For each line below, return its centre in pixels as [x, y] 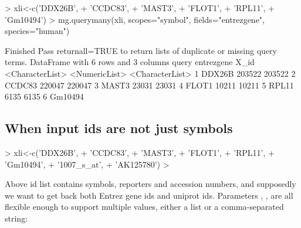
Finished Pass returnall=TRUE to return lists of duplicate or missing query [141, 50]
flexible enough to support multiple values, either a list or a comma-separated [144, 207]
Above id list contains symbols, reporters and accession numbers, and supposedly [150, 184]
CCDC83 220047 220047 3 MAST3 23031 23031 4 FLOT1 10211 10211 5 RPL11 [149, 85]
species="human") [37, 31]
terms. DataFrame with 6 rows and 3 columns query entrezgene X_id [130, 62]
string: [16, 218]
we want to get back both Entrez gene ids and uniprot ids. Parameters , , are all [149, 195]
